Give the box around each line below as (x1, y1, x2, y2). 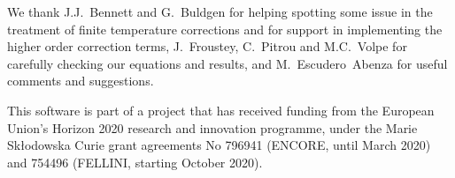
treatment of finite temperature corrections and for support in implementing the (7, 19, 443, 38)
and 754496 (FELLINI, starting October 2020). (7, 152, 263, 171)
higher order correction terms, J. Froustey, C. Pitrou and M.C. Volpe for (7, 37, 407, 56)
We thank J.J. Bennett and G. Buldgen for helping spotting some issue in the (7, 3, 433, 20)
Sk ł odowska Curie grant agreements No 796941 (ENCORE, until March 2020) (7, 136, 431, 154)
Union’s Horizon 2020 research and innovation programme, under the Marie (7, 118, 418, 137)
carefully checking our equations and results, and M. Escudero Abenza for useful (7, 54, 448, 72)
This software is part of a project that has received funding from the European (7, 100, 435, 119)
